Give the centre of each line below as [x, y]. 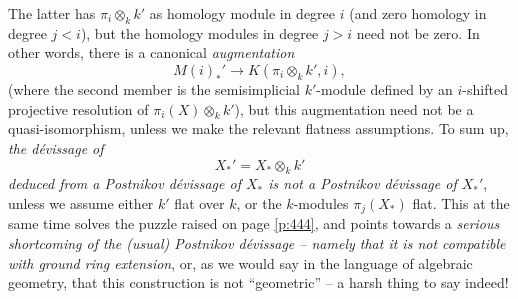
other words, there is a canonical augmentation [151, 52]
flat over [199, 202]
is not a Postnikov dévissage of [362, 183]
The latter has [52, 13]
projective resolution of [78, 108]
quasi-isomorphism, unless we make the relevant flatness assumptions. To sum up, [258, 128]
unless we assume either [81, 202]
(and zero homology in [418, 13]
